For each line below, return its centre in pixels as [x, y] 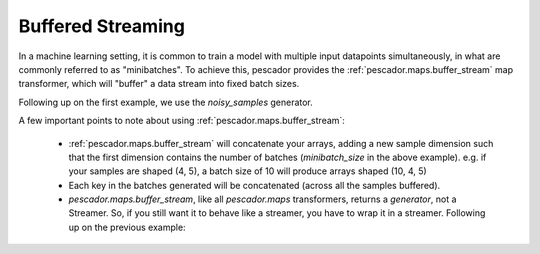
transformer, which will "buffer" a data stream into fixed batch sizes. [159, 84]
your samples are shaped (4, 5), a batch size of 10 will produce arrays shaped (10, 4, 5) [247, 171]
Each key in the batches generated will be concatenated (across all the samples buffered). [254, 185]
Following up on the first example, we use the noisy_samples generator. [166, 102]
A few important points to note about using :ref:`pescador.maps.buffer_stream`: [181, 121]
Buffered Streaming [101, 26]
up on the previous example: [127, 227]
